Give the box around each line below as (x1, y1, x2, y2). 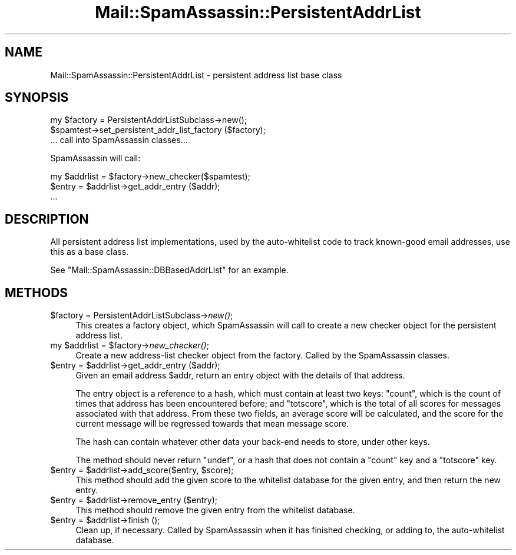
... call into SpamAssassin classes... (50, 135, 188, 145)
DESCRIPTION (5, 211, 89, 227)
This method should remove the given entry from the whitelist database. (75, 505, 355, 516)
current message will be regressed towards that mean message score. (75, 418, 349, 429)
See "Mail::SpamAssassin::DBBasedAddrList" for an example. (50, 265, 289, 275)
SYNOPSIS (5, 90, 69, 105)
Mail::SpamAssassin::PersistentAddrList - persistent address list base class (50, 69, 342, 80)
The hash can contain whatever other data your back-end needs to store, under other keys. (75, 437, 430, 447)
